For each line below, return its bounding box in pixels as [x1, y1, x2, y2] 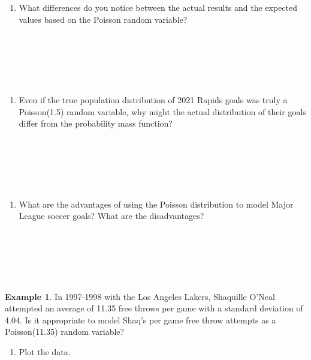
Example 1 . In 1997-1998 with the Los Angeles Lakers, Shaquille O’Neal [5, 290, 275, 302]
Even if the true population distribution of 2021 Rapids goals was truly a [19, 93, 288, 106]
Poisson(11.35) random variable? [5, 325, 125, 338]
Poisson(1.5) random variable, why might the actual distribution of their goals [19, 105, 306, 118]
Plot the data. [19, 345, 71, 358]
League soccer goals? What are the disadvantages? [19, 209, 204, 222]
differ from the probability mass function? [19, 117, 173, 130]
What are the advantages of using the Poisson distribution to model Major [19, 197, 294, 210]
